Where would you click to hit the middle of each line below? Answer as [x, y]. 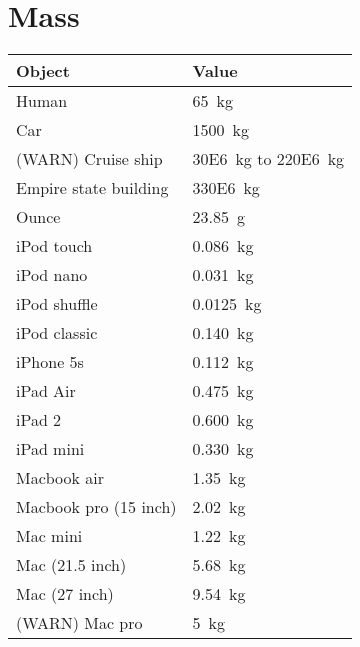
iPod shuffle [57, 304]
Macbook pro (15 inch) [96, 507]
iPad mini [50, 449]
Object [43, 71]
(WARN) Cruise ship [89, 159]
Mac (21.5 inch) [71, 565]
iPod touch [54, 246]
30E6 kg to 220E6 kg [268, 159]
